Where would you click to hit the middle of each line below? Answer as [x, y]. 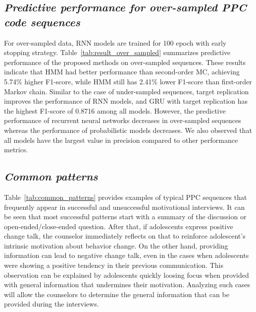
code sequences [42, 22]
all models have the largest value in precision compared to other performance [121, 140]
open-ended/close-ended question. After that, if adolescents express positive [119, 226]
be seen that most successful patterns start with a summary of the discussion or [125, 217]
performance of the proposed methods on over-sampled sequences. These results [125, 62]
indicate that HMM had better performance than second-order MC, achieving [122, 72]
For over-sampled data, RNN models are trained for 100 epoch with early [115, 42]
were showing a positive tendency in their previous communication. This [114, 265]
